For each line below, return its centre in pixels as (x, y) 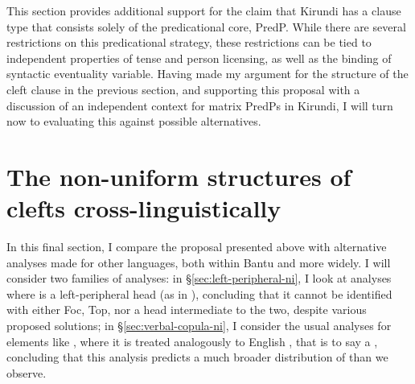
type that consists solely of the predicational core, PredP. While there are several (206, 26)
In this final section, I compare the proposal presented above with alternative (197, 247)
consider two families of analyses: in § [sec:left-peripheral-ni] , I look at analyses (199, 278)
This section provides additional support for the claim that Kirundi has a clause (204, 10)
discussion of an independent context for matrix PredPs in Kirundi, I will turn (200, 105)
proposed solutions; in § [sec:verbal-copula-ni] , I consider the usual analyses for (199, 326)
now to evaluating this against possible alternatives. (134, 121)
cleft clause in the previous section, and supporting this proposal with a (183, 89)
